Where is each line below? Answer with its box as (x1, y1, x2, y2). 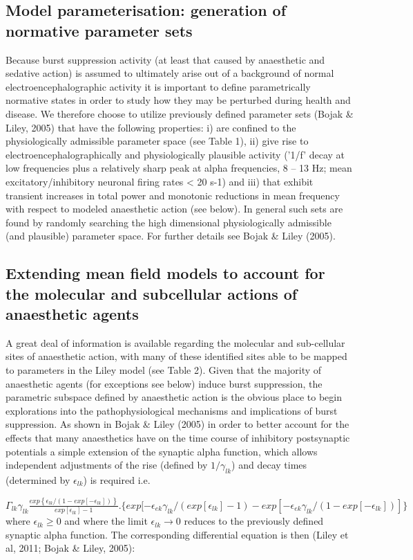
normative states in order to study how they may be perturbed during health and (6, 93, 351, 107)
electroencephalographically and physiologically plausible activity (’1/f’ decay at (6, 147, 345, 161)
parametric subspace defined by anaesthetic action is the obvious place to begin (6, 390, 342, 404)
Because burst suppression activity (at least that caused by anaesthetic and (6, 52, 325, 66)
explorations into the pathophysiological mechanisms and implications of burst (6, 403, 338, 417)
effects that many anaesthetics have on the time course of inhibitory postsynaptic (6, 431, 350, 445)
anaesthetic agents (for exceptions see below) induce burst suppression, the (6, 376, 323, 390)
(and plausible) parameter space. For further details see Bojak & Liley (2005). (6, 228, 336, 243)
